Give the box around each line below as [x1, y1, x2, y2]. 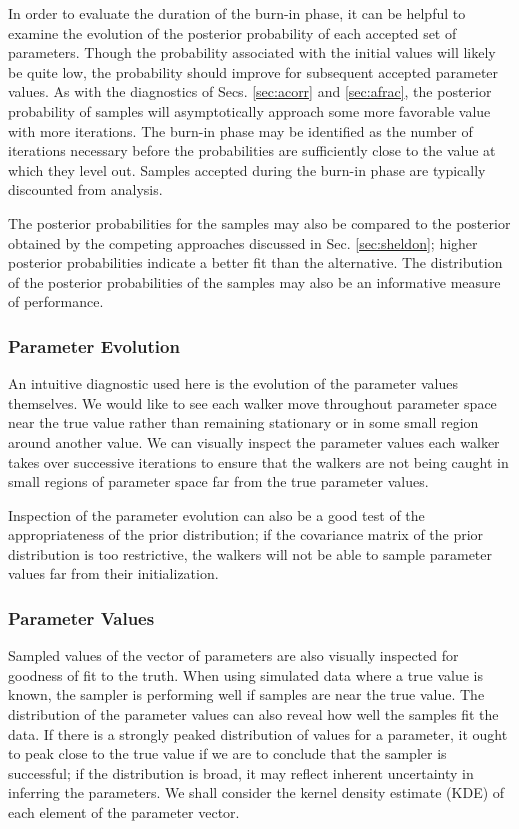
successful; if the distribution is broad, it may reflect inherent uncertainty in [8, 762, 474, 783]
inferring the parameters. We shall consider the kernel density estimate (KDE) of [8, 782, 505, 803]
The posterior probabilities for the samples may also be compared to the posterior [8, 212, 511, 233]
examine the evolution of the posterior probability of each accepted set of [8, 22, 457, 43]
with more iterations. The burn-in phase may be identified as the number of [8, 120, 473, 141]
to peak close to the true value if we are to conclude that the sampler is [8, 743, 447, 764]
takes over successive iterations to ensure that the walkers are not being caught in [8, 451, 509, 472]
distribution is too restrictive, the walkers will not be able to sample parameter [8, 543, 492, 564]
